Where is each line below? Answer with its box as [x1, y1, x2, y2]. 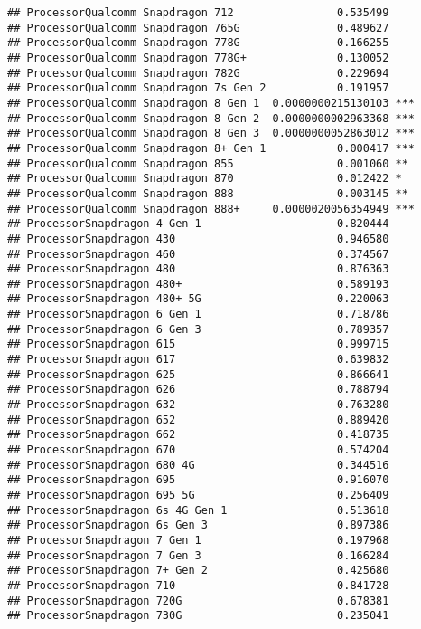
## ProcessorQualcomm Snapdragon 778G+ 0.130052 [7, 51, 389, 64]
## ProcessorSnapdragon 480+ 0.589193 [7, 277, 389, 291]
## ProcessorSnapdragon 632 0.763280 [7, 398, 389, 412]
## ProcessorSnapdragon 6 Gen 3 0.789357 [7, 322, 389, 336]
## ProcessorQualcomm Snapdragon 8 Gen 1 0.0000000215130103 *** [7, 96, 416, 110]
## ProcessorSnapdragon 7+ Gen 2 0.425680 [7, 564, 389, 577]
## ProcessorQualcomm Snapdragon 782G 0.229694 [7, 66, 389, 80]
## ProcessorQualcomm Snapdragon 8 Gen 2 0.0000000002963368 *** [7, 111, 416, 125]
